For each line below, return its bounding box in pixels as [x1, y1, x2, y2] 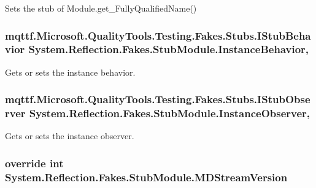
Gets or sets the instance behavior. [5, 65, 136, 78]
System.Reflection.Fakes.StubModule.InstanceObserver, [29, 106, 310, 121]
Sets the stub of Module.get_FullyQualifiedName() [5, 2, 197, 14]
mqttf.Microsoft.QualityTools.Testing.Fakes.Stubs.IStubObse [5, 92, 310, 107]
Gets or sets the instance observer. [5, 129, 134, 142]
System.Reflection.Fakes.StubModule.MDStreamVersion [5, 169, 288, 184]
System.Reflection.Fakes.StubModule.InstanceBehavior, [28, 42, 309, 57]
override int [5, 155, 64, 170]
